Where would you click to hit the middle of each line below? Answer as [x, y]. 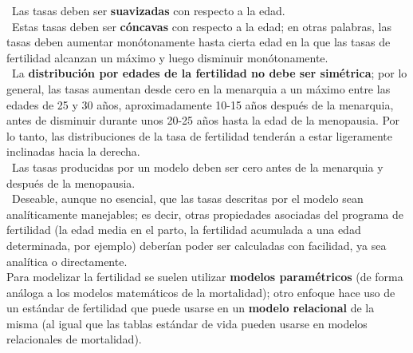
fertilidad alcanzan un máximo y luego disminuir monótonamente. [167, 57]
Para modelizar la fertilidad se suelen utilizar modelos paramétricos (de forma [205, 277]
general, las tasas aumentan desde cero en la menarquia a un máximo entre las [199, 88]
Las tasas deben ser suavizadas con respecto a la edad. [148, 10]
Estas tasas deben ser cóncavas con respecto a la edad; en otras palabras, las [202, 26]
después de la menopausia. [71, 182]
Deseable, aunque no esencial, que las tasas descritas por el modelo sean [187, 198]
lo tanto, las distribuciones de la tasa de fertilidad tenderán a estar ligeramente [199, 135]
